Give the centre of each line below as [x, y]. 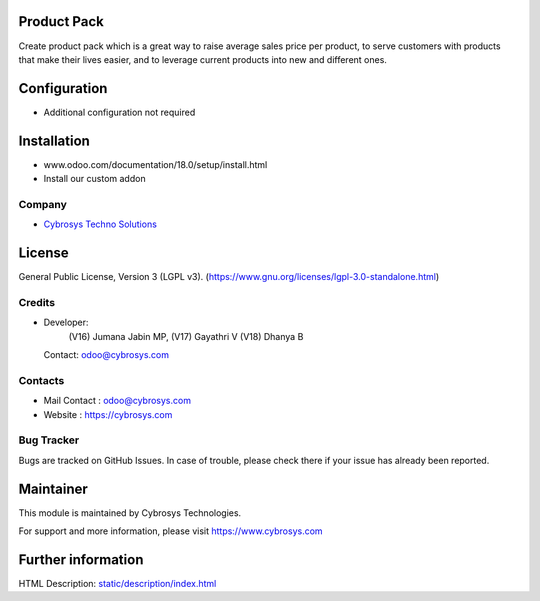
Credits [36, 302]
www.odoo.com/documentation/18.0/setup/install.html [155, 164]
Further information [81, 559]
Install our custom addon [94, 179]
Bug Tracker [49, 440]
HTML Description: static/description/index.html [117, 583]
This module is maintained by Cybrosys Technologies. [130, 512]
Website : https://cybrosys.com [108, 414]
